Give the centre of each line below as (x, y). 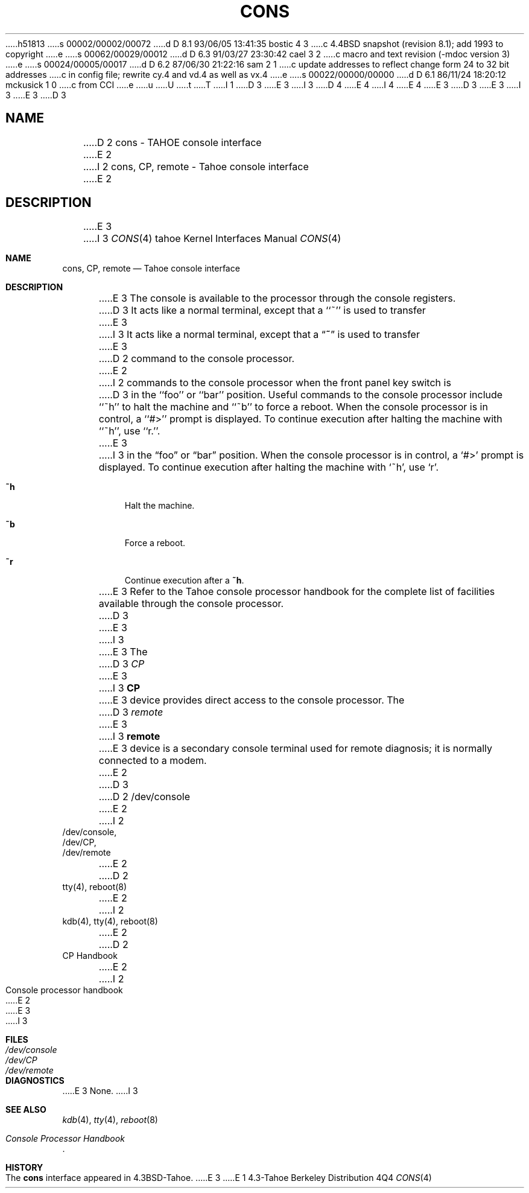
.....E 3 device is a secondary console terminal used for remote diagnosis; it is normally (295, 749)
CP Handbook (90, 956)
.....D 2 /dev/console (144, 797)
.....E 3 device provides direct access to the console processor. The (252, 700)
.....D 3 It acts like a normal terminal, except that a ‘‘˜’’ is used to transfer (262, 310)
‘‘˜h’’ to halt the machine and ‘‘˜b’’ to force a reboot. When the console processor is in (293, 407)
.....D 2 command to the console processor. (197, 359)
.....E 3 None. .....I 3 (100, 1091)
